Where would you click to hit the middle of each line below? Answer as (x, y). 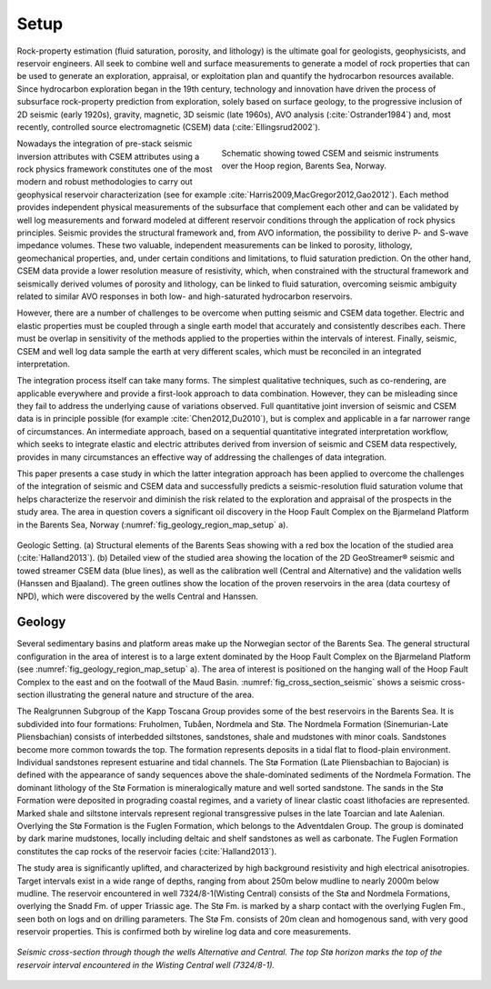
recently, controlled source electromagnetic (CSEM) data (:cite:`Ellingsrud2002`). (169, 126)
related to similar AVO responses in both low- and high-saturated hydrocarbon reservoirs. (185, 296)
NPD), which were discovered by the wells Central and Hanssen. (138, 596)
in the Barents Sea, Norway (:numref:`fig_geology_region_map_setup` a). (152, 524)
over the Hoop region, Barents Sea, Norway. (304, 166)
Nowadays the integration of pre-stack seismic (105, 144)
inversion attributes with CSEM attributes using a (108, 156)
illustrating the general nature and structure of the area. (150, 694)
